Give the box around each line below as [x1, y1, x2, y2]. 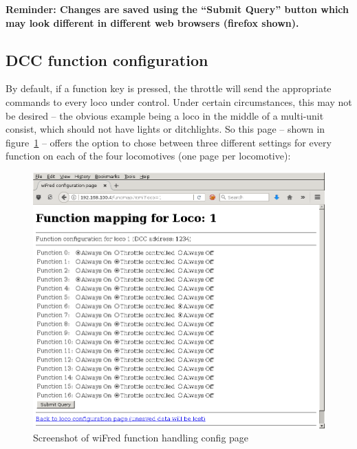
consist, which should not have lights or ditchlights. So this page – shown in [6, 122, 325, 136]
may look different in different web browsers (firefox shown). [6, 15, 299, 30]
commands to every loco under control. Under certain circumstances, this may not [6, 94, 352, 109]
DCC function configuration [6, 49, 208, 70]
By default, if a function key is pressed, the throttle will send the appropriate [6, 81, 332, 96]
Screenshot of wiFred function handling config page [33, 430, 249, 445]
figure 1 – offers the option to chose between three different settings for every [6, 135, 332, 149]
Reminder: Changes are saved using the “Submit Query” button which [6, 2, 349, 16]
